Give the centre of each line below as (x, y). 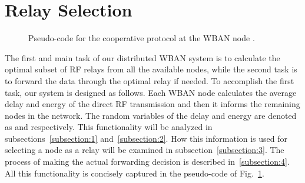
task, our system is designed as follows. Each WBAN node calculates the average (151, 92)
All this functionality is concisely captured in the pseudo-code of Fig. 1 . (135, 173)
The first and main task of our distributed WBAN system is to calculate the (142, 57)
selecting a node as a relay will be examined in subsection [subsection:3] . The (145, 150)
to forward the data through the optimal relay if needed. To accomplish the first (150, 80)
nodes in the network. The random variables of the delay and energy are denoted (151, 115)
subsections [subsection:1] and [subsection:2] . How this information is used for (146, 138)
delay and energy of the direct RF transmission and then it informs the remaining (152, 104)
